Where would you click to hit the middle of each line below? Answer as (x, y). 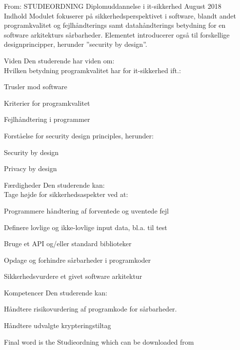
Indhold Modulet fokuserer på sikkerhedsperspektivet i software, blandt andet (120, 15)
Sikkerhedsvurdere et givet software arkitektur (73, 276)
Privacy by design (30, 168)
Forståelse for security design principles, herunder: (79, 135)
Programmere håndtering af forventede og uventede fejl (86, 210)
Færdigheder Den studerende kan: (54, 185)
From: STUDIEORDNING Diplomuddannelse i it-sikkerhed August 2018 (113, 6)
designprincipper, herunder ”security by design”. (76, 44)
